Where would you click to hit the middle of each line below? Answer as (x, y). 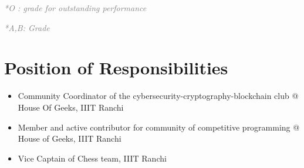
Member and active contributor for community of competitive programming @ (159, 127)
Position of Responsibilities (116, 68)
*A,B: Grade (27, 27)
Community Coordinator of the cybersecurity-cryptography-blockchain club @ (158, 96)
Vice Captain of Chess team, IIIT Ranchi (92, 158)
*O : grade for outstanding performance (75, 8)
